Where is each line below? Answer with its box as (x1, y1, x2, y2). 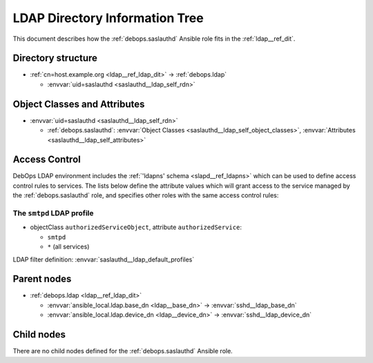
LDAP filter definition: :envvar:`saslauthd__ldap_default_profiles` (12, 255, 195, 264)
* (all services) (47, 242, 90, 251)
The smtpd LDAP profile (12, 208, 94, 217)
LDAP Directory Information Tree (12, 10, 204, 26)
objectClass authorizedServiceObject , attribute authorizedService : (30, 223, 242, 231)
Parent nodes (12, 273, 72, 285)
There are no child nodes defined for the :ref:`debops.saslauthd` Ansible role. (12, 347, 233, 355)
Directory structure (12, 52, 98, 64)
